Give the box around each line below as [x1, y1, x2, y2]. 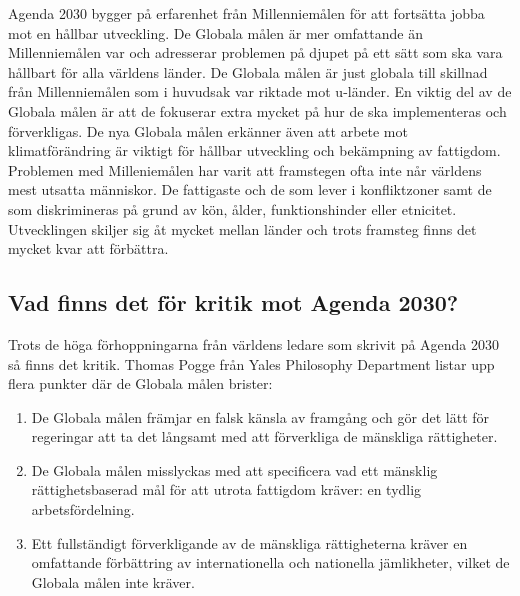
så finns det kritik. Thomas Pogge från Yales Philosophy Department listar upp [8, 353, 495, 374]
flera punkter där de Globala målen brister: [8, 373, 273, 394]
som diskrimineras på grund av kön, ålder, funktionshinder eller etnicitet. [8, 198, 457, 219]
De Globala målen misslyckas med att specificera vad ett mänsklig [31, 459, 438, 480]
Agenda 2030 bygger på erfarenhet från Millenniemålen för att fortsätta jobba [8, 3, 485, 23]
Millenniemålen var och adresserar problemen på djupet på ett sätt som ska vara [8, 42, 503, 63]
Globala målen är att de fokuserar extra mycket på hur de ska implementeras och [8, 100, 507, 121]
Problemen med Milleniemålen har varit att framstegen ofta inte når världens [8, 159, 482, 180]
